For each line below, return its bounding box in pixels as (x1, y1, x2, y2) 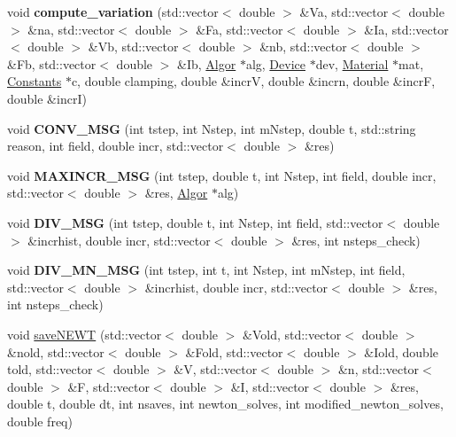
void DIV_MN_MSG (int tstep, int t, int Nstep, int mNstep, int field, (7, 261, 406, 279)
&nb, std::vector (259, 37, 347, 56)
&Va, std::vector (299, 3, 389, 20)
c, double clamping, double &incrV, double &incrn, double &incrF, (71, 72, 436, 90)
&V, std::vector (174, 360, 258, 378)
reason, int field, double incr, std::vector (7, 137, 224, 155)
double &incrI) (7, 89, 87, 107)
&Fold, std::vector (185, 342, 283, 361)
